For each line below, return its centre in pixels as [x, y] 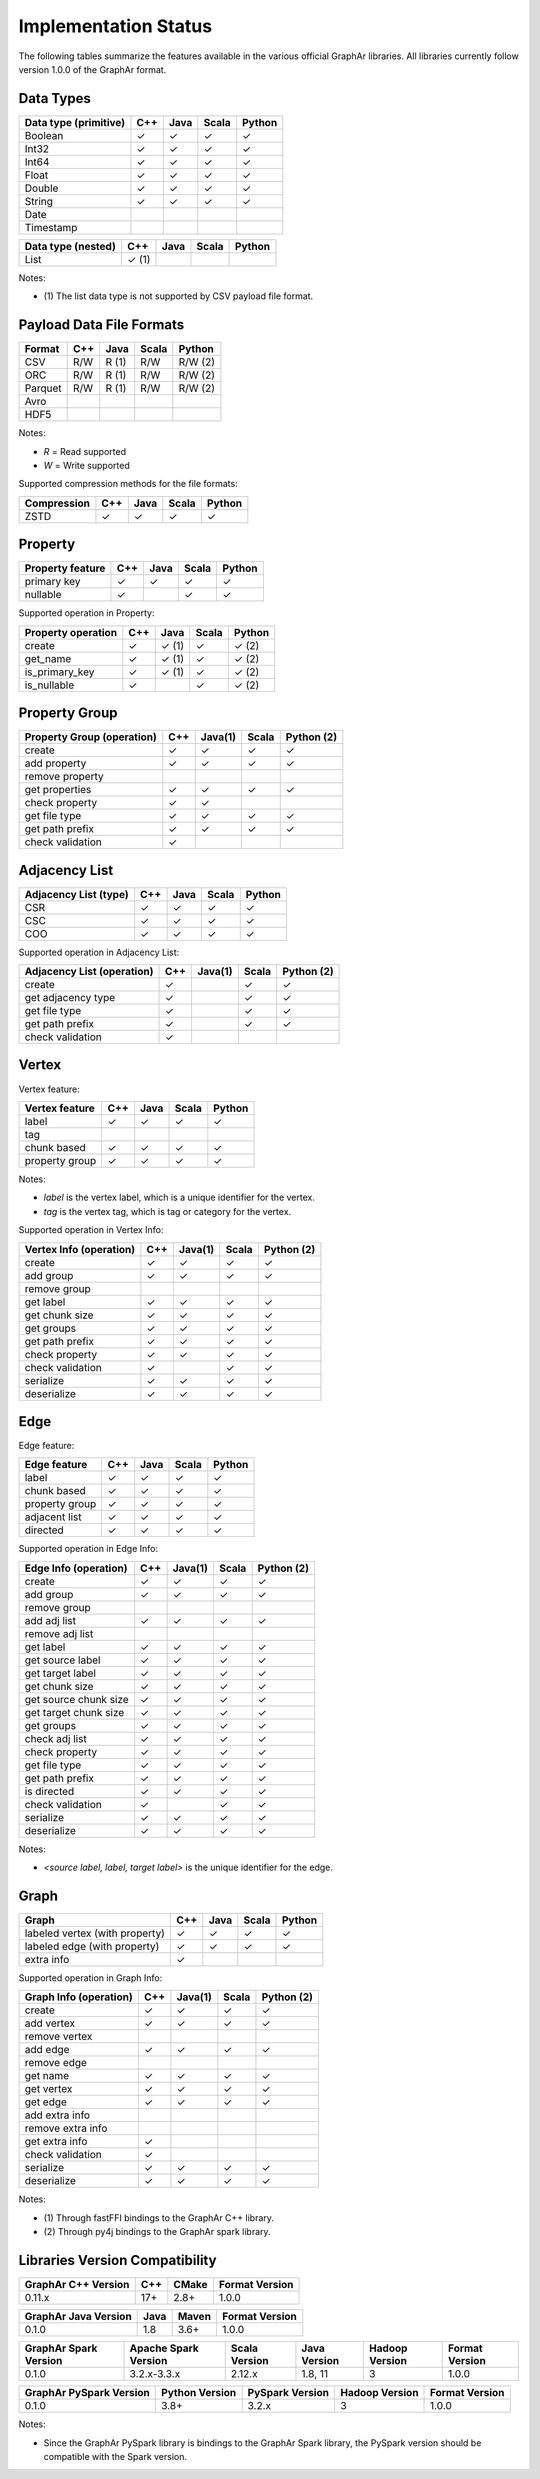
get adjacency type [70, 998]
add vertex [49, 2023]
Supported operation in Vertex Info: [91, 1230]
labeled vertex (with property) [94, 1933]
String [39, 201]
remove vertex [58, 2037]
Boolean [44, 135]
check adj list [55, 1738]
